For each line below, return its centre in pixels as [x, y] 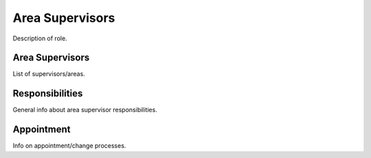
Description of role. [40, 38]
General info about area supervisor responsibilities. [85, 110]
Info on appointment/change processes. [69, 146]
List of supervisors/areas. [49, 74]
